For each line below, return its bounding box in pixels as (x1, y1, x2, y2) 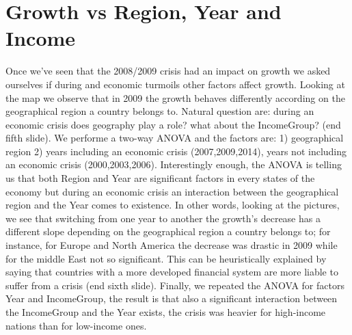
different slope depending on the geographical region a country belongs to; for (5, 224, 331, 239)
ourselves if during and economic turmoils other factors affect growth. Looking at (5, 77, 345, 91)
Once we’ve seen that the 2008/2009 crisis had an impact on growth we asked (5, 64, 331, 78)
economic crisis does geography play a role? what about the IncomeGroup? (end (5, 117, 341, 131)
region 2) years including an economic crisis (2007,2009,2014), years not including (5, 144, 347, 158)
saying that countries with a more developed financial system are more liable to (5, 265, 338, 279)
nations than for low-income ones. (5, 318, 147, 332)
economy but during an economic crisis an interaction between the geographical (5, 184, 339, 198)
